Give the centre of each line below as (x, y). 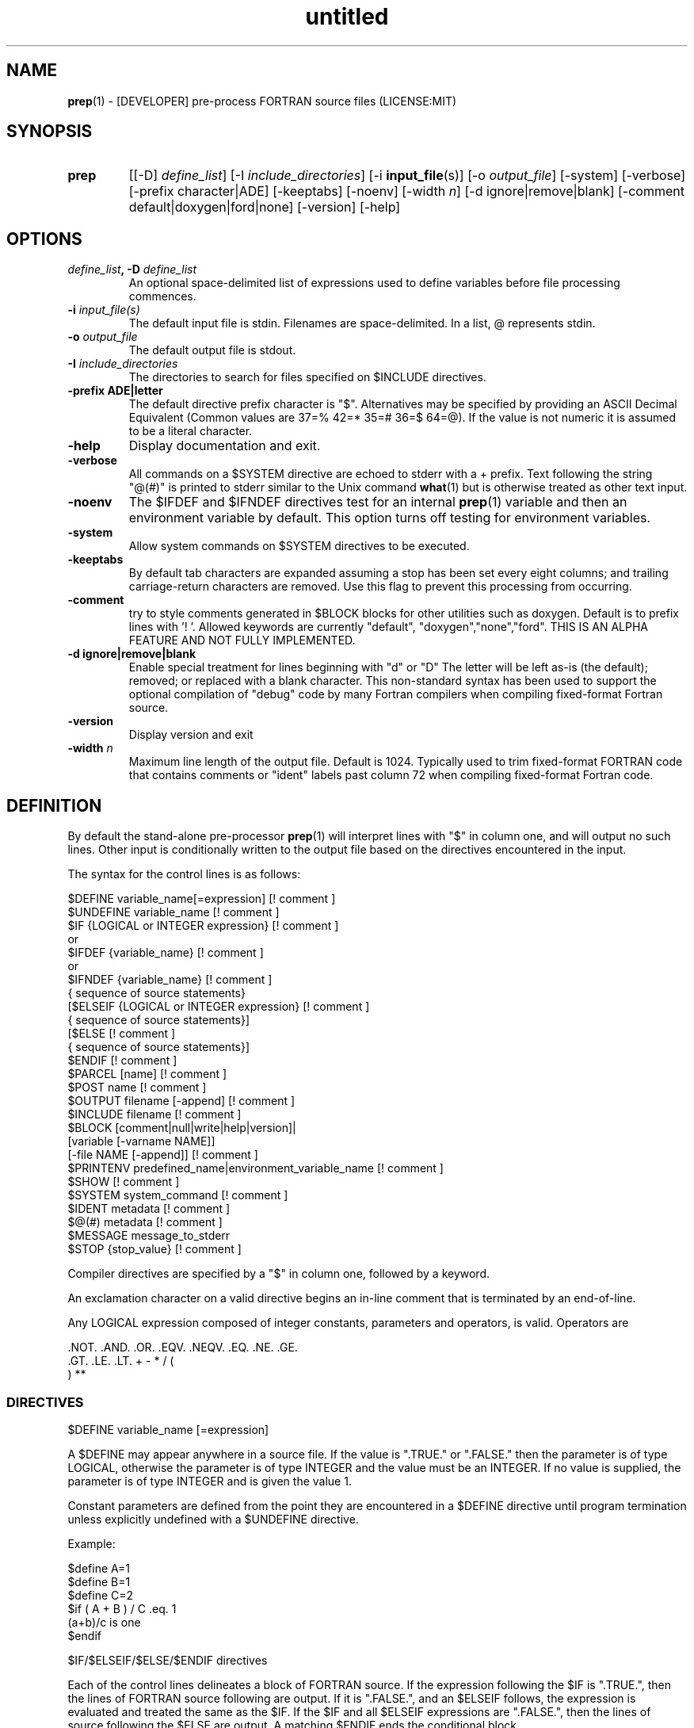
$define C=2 (101, 1595)
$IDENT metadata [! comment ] (149, 1209)
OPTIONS (44, 239)
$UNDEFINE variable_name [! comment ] (173, 912)
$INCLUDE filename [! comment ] (154, 1114)
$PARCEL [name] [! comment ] (147, 1074)
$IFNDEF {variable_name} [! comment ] (170, 980)
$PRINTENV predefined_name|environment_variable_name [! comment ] (255, 1168)
